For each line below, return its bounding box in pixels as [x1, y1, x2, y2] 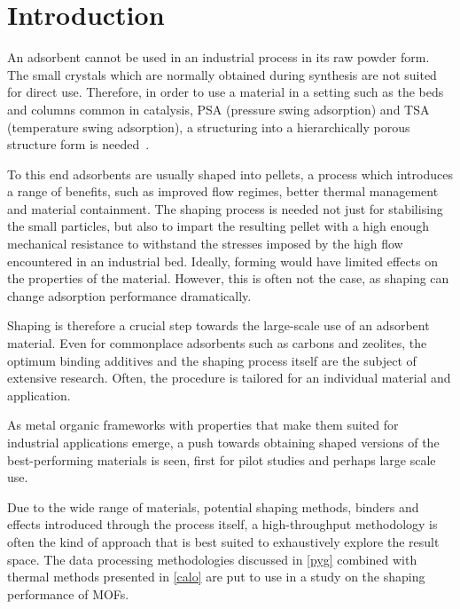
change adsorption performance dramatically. [7, 286, 252, 304]
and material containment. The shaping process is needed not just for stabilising [7, 199, 443, 217]
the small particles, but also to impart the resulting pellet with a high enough [7, 217, 430, 235]
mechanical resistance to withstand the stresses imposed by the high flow [7, 234, 403, 253]
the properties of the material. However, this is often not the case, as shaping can [7, 269, 449, 288]
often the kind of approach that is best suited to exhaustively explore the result [7, 532, 440, 550]
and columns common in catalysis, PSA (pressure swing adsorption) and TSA [7, 99, 430, 118]
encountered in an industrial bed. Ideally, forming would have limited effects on [7, 251, 439, 270]
